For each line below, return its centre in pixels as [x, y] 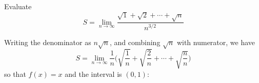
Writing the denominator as [48, 42]
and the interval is [93, 74]
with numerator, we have [216, 42]
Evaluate [18, 6]
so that [15, 74]
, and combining [135, 42]
